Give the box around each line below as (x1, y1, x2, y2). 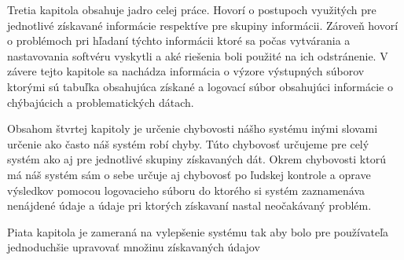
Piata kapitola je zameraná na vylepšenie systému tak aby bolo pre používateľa (7, 223, 389, 240)
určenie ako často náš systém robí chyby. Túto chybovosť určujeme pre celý (7, 135, 369, 152)
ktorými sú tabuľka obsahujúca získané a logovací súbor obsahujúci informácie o (7, 78, 393, 94)
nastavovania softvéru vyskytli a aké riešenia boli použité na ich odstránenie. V (7, 47, 388, 64)
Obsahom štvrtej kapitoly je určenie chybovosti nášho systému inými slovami (7, 120, 378, 137)
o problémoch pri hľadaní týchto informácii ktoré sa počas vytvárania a (7, 32, 351, 49)
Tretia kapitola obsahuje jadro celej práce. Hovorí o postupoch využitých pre (7, 2, 376, 17)
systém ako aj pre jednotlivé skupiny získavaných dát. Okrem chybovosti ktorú (7, 151, 386, 167)
